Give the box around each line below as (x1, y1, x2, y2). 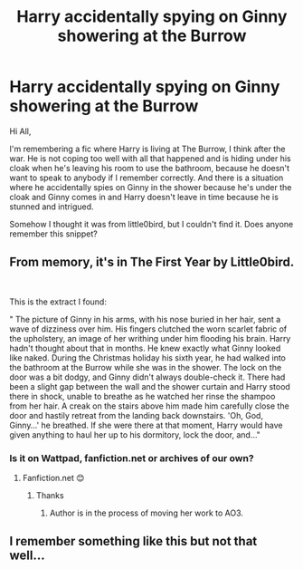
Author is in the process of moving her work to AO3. (49, 507, 244, 518)
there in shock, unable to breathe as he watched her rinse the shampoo (9, 391, 276, 401)
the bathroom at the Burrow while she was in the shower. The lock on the (9, 362, 282, 372)
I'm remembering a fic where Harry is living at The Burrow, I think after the (9, 143, 286, 154)
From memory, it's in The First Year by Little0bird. (9, 255, 295, 270)
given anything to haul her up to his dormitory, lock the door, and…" (9, 429, 260, 440)
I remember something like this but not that (9, 534, 258, 549)
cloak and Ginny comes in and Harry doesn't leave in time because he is (9, 191, 279, 202)
